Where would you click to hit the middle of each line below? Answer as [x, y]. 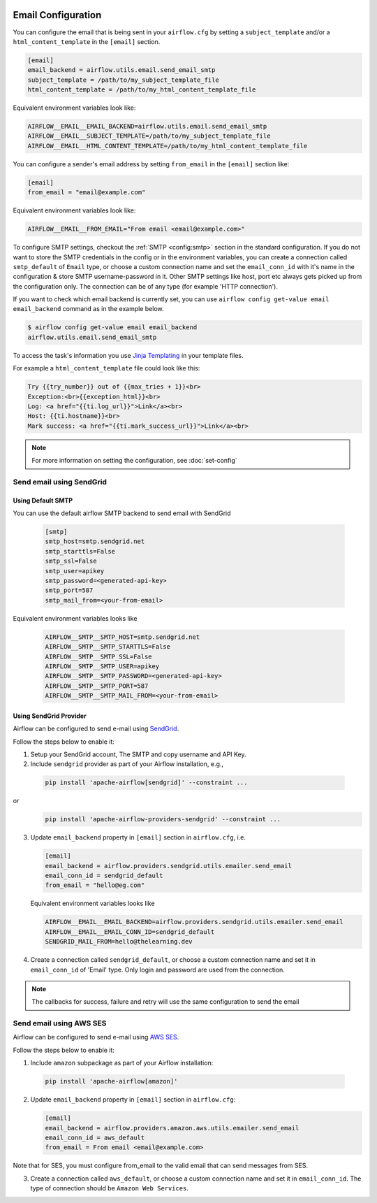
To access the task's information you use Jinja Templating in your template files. [128, 355]
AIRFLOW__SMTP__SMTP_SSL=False [99, 656]
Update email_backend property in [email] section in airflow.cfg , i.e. [138, 837]
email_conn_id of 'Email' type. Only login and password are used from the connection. [158, 970]
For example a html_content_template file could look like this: [106, 368]
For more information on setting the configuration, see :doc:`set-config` [134, 461]
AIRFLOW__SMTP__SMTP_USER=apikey [102, 666]
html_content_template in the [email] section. [87, 41]
